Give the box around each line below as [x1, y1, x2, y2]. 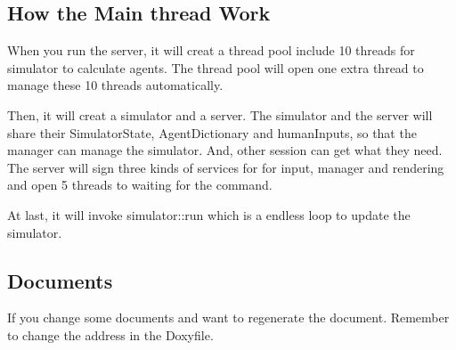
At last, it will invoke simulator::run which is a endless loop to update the [7, 205, 411, 224]
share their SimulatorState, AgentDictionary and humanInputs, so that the [7, 123, 417, 142]
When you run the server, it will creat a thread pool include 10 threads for [7, 41, 415, 60]
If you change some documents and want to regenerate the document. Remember [7, 308, 450, 327]
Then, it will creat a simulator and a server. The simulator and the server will [7, 105, 433, 124]
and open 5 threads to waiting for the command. [7, 175, 273, 194]
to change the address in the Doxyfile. [7, 325, 214, 344]
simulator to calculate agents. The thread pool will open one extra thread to [7, 58, 424, 77]
